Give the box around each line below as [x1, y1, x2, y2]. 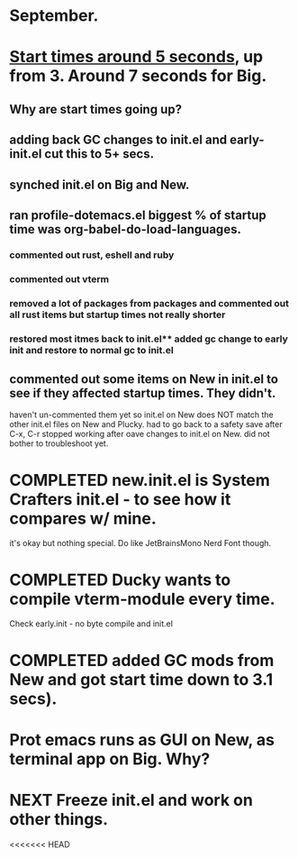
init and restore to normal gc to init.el [9, 343, 174, 356]
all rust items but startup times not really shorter [9, 308, 226, 321]
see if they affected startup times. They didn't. [9, 386, 276, 401]
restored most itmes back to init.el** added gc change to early [9, 333, 288, 345]
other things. [9, 808, 109, 829]
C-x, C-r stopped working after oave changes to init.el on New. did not [9, 429, 270, 440]
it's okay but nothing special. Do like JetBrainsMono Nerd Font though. [9, 538, 272, 549]
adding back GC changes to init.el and [9, 132, 228, 148]
